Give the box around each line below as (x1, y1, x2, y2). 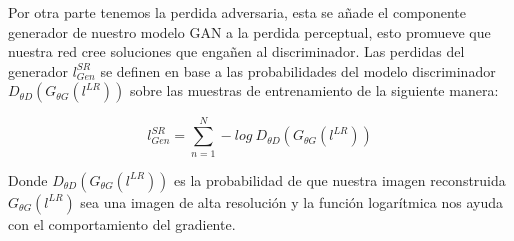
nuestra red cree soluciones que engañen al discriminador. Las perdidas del (8, 41, 465, 62)
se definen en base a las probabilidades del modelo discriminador (100, 60, 496, 81)
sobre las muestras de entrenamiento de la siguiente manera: (129, 80, 499, 101)
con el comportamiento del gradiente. (8, 213, 236, 234)
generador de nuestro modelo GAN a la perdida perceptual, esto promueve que (8, 21, 491, 42)
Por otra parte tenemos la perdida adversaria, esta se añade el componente (8, 2, 467, 22)
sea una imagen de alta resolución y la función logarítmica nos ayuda (80, 191, 503, 212)
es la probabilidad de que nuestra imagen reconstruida (174, 169, 506, 190)
